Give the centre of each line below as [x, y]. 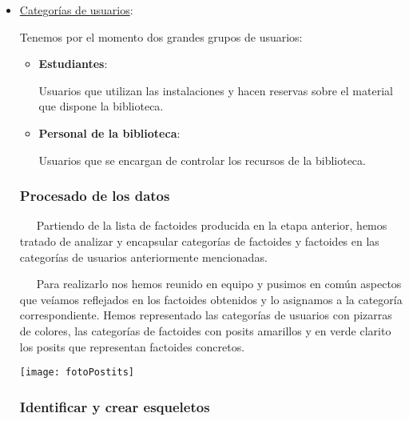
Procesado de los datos [95, 196]
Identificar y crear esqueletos [115, 406]
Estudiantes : [73, 64]
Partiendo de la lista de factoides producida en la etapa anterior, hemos [212, 225]
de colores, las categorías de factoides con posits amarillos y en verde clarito [205, 330]
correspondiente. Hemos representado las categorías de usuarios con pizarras [206, 315]
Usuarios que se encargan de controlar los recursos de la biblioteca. [202, 160]
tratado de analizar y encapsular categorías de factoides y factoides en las [199, 241]
